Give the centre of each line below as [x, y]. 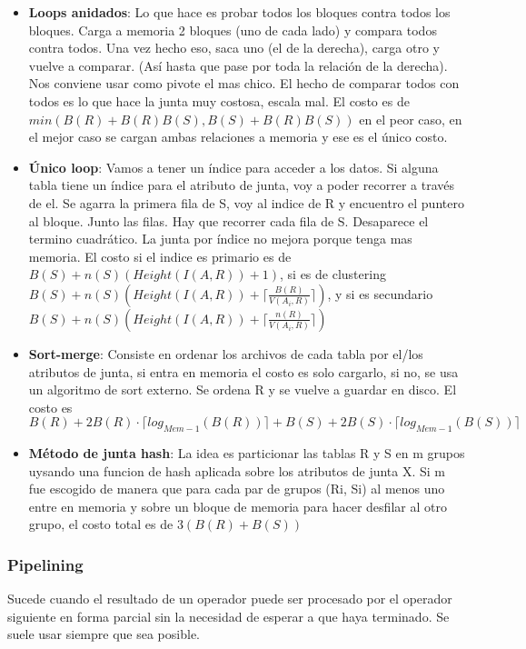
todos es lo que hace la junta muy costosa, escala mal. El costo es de [219, 100]
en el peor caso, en [411, 119]
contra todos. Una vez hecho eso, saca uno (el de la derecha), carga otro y [234, 48]
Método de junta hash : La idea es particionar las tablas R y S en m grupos [247, 453]
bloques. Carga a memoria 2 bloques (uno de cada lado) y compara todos [233, 30]
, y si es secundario [380, 293]
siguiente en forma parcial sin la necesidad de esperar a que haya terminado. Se [228, 616]
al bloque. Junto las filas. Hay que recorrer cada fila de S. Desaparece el [228, 220]
